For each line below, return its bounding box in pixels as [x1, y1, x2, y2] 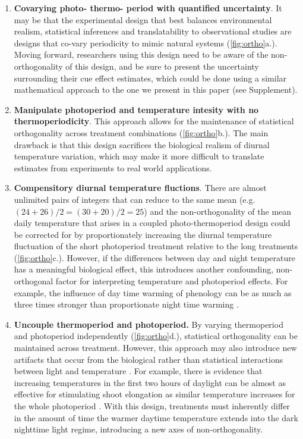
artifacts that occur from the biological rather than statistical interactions [14, 353, 283, 365]
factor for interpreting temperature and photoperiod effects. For [55, 275, 288, 287]
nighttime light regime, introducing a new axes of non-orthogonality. [14, 423, 263, 435]
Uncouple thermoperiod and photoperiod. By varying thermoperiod [14, 318, 283, 330]
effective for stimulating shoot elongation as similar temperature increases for [14, 388, 295, 400]
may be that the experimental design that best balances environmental [14, 13, 272, 26]
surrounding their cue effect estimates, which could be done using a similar [14, 71, 287, 84]
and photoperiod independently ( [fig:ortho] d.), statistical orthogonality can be [14, 330, 298, 342]
